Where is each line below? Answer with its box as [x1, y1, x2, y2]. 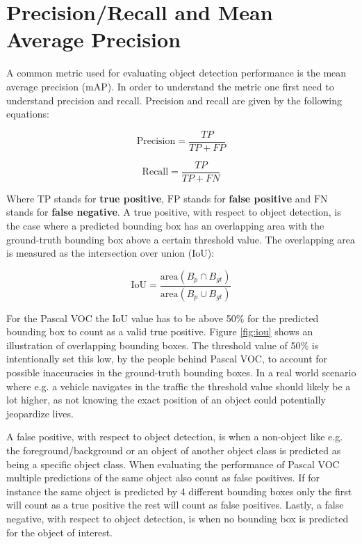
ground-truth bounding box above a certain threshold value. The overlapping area [6, 232, 356, 246]
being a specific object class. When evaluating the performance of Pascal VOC [6, 456, 340, 471]
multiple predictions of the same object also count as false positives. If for [6, 470, 320, 485]
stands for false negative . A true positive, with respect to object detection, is [6, 205, 341, 219]
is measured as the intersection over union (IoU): [6, 246, 215, 260]
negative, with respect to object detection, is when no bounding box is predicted [6, 511, 349, 525]
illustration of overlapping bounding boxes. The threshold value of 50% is [6, 337, 319, 352]
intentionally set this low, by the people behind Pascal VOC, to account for [6, 351, 328, 366]
